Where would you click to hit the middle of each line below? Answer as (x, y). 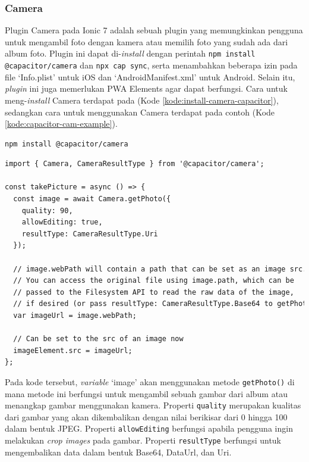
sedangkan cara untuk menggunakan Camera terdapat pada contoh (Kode (140, 112)
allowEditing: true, (62, 222)
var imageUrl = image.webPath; (75, 316)
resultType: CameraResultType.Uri (90, 234)
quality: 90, (47, 210)
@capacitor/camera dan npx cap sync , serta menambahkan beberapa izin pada (151, 65)
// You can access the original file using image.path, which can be (154, 281)
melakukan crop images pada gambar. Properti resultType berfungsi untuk (143, 440)
